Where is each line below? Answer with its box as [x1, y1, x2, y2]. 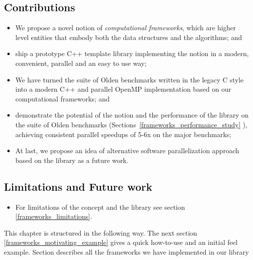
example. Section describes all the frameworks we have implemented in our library [4, 246, 249, 257]
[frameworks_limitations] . [15, 211, 92, 221]
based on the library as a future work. [15, 155, 128, 165]
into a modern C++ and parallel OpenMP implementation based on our [15, 84, 232, 94]
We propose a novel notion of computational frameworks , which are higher [15, 22, 236, 33]
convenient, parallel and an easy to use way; [15, 58, 147, 68]
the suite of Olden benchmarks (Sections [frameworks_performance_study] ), [15, 119, 248, 129]
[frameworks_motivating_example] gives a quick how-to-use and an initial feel [4, 237, 238, 247]
